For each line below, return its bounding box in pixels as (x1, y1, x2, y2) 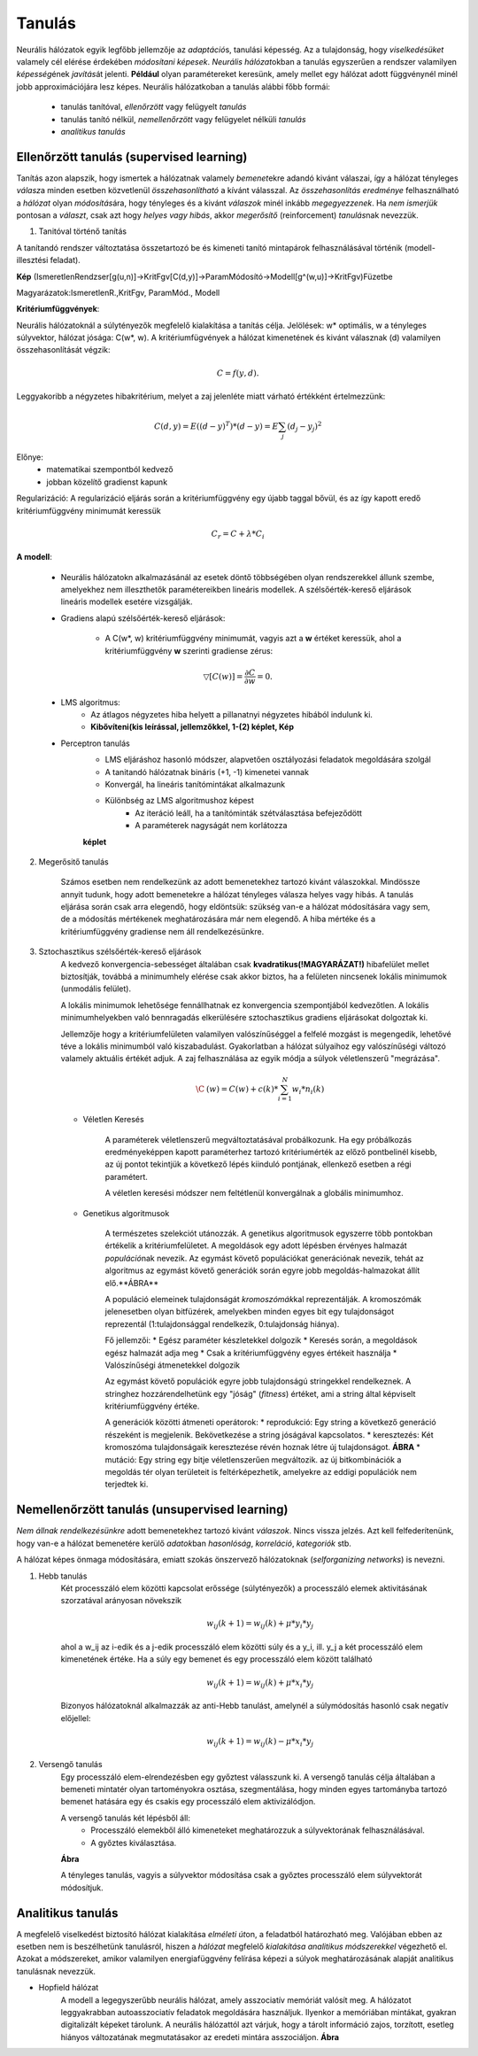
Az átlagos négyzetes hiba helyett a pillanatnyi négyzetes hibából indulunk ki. (90, 709, 374, 719)
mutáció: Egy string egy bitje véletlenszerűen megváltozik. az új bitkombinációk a (104, 1454, 402, 1465)
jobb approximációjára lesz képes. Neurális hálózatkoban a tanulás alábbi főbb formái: (16, 81, 331, 92)
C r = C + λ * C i (211, 528, 266, 540)
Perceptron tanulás (60, 738, 130, 749)
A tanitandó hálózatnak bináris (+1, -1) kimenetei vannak (104, 766, 310, 777)
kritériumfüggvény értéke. (104, 1400, 200, 1412)
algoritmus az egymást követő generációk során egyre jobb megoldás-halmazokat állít (104, 1265, 420, 1276)
